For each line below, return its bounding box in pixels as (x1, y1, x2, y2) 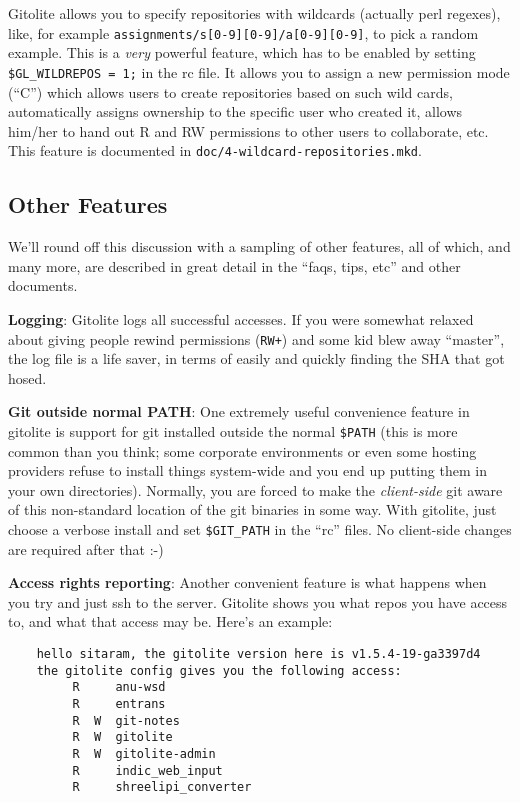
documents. (8, 275, 78, 296)
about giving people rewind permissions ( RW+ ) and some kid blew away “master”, (8, 328, 505, 349)
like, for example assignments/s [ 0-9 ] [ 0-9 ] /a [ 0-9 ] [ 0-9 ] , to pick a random (8, 22, 479, 43)
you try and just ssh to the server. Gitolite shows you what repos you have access (8, 591, 508, 612)
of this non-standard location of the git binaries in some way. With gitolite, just (8, 499, 497, 520)
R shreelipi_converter (72, 780, 252, 795)
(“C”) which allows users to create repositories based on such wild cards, (8, 81, 453, 102)
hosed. (8, 367, 47, 388)
